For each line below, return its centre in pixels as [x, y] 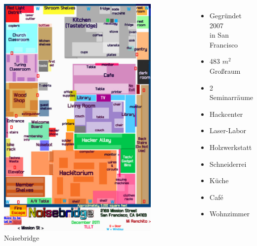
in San [219, 35]
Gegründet [226, 15]
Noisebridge [22, 238]
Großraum [225, 71]
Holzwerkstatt [231, 147]
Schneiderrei [228, 164]
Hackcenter [226, 114]
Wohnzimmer [230, 214]
